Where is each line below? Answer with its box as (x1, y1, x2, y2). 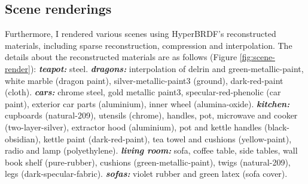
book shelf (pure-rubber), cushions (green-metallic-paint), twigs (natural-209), (5, 155, 291, 168)
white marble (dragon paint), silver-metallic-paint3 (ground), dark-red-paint (5, 74, 283, 86)
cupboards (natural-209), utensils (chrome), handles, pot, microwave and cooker (5, 109, 298, 121)
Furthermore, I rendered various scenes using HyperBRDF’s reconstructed (5, 27, 276, 40)
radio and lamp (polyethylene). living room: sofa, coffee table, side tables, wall (5, 144, 298, 157)
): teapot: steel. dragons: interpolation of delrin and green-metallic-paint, (30, 62, 304, 74)
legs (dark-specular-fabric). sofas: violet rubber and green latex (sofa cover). (5, 167, 288, 180)
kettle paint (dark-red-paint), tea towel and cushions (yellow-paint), (43, 132, 292, 145)
